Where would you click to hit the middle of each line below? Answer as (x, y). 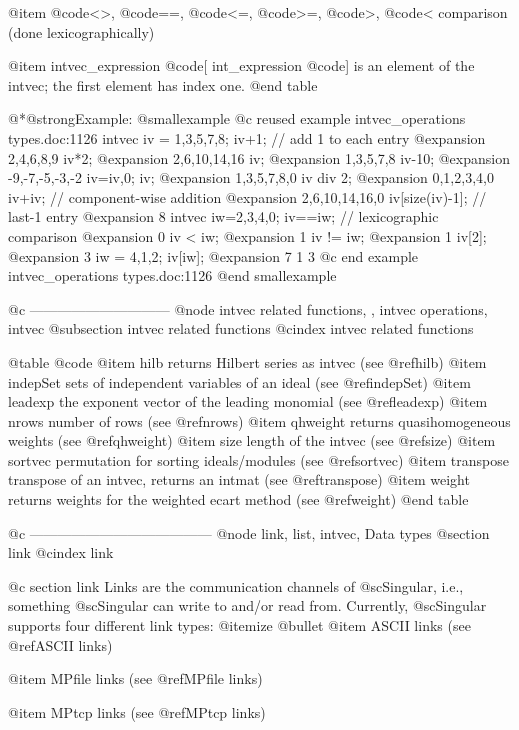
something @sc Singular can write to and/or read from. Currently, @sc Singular (247, 605)
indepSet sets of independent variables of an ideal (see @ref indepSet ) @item (239, 381)
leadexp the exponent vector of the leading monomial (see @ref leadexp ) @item (248, 401)
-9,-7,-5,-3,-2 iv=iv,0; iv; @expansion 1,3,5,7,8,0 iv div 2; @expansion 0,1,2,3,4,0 (251, 177)
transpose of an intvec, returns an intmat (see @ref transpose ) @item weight (239, 479)
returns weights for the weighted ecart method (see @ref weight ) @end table (238, 499)
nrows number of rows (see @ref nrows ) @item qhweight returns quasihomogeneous (259, 420)
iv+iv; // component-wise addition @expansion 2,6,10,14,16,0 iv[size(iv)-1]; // (247, 196)
